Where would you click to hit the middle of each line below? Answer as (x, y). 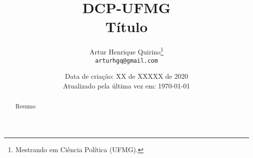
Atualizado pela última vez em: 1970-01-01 (126, 85)
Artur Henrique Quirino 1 (126, 51)
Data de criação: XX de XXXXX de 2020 (126, 76)
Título (126, 26)
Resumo (25, 106)
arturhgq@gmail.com (126, 61)
